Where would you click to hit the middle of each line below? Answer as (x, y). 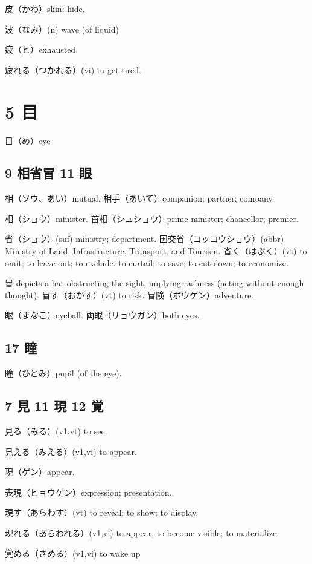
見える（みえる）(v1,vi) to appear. (71, 451)
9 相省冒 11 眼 (49, 173)
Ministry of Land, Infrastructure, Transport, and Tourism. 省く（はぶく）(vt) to (156, 251)
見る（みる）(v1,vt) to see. (56, 431)
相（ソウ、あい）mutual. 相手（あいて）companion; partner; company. (140, 198)
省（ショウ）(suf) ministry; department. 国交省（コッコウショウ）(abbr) (145, 239)
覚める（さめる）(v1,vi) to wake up (73, 553)
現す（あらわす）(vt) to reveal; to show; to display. (102, 512)
